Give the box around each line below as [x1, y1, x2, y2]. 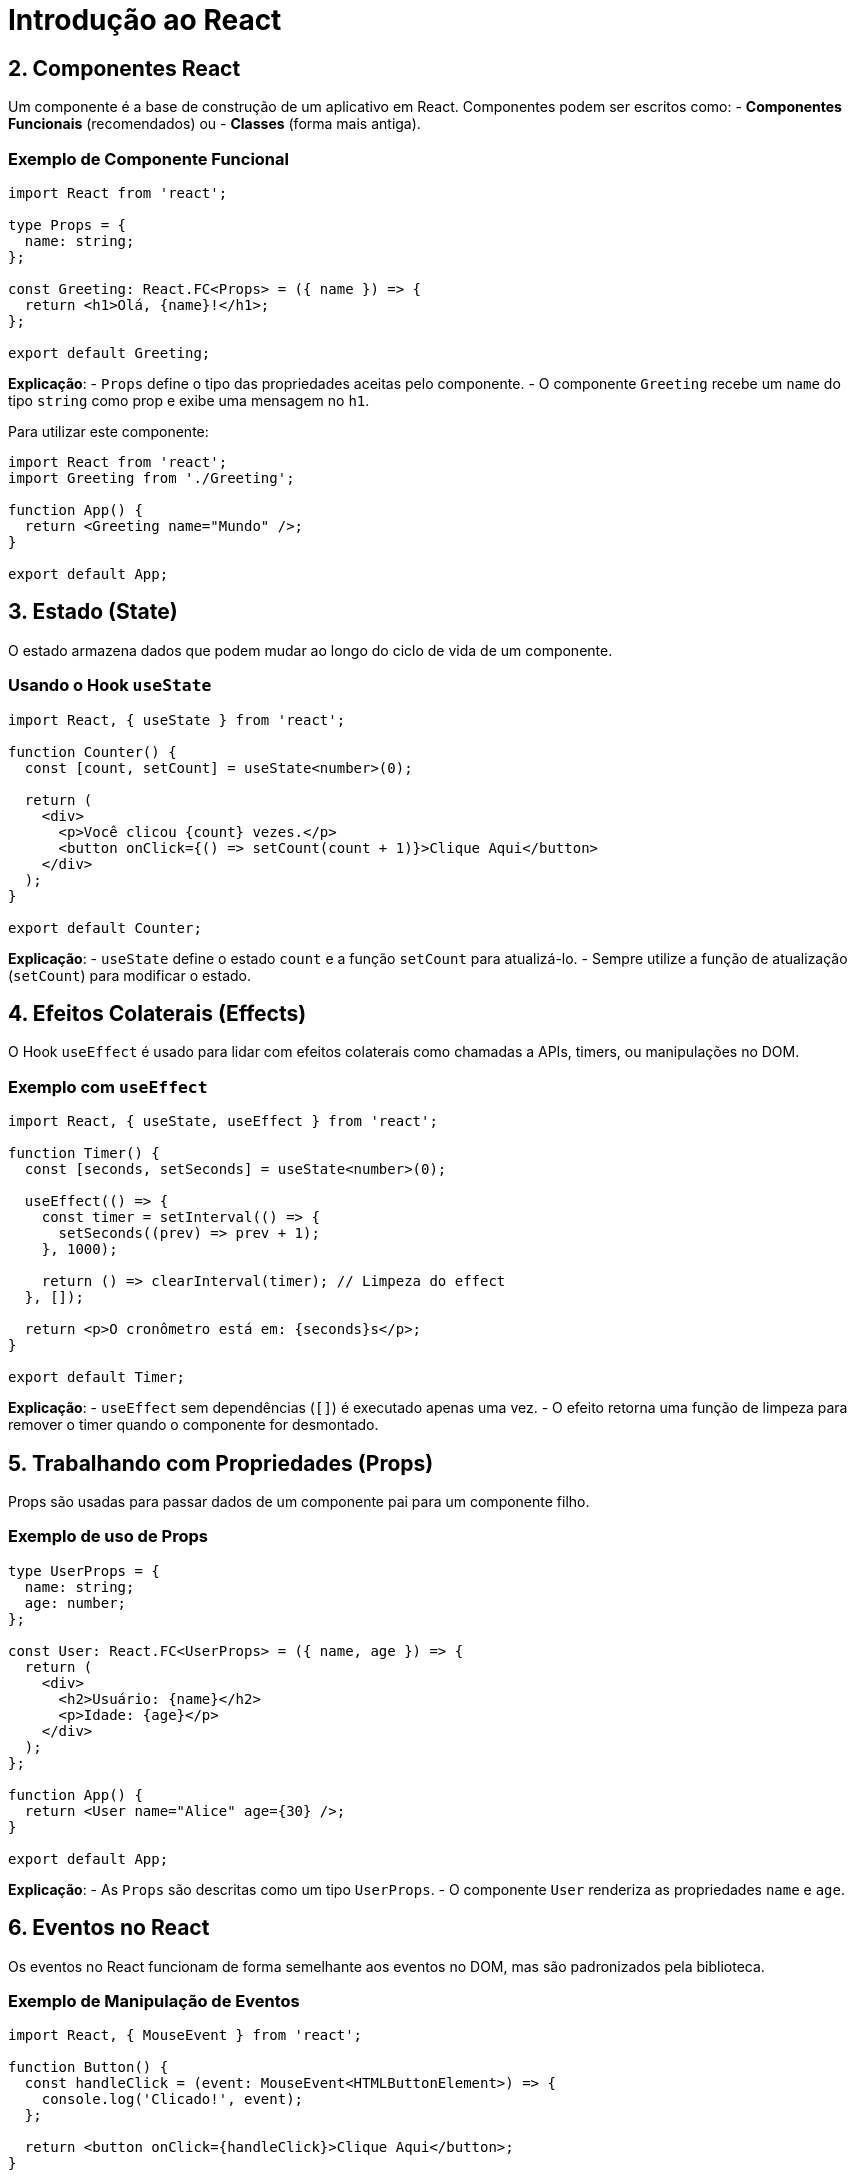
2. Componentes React [8, 55, 241, 81]
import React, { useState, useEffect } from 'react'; [8, 1113, 438, 1130]
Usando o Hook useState [8, 675, 212, 696]
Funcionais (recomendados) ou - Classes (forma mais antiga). [8, 115, 421, 133]
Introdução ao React [8, 3, 282, 37]
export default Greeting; [8, 344, 211, 361]
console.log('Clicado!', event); [41, 2091, 304, 2108]
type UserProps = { [8, 1562, 160, 1579]
